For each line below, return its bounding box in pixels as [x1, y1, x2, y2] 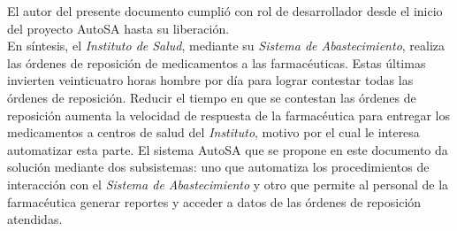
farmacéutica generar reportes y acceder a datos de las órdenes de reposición [7, 192, 422, 211]
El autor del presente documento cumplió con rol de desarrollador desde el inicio [7, 2, 443, 19]
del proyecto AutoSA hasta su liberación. [7, 19, 230, 37]
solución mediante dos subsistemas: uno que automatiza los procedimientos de [7, 158, 430, 176]
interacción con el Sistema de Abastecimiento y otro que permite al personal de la [7, 174, 449, 193]
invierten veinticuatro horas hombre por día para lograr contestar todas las [7, 71, 414, 89]
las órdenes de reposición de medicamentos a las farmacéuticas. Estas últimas [7, 53, 426, 72]
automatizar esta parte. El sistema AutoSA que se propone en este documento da [7, 140, 448, 158]
